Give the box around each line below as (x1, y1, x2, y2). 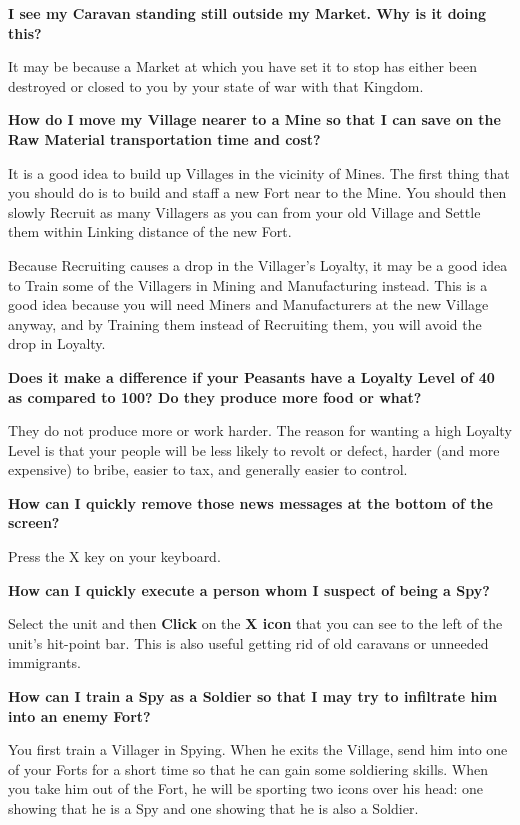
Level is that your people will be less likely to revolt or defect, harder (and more (8, 439, 500, 460)
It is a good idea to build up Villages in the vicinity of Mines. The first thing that (8, 162, 510, 183)
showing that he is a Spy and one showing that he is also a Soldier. (8, 798, 419, 818)
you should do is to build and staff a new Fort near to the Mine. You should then (8, 182, 507, 203)
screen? (8, 512, 60, 533)
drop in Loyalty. (8, 333, 106, 354)
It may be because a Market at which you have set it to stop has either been (8, 56, 477, 77)
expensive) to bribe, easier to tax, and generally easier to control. (8, 459, 408, 480)
